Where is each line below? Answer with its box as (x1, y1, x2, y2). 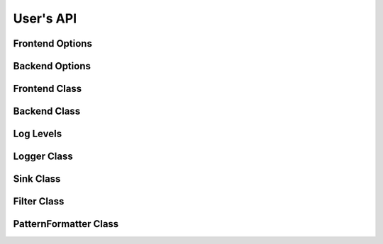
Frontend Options (13, 37, 92, 50)
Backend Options (13, 60, 91, 72)
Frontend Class (13, 83, 82, 95)
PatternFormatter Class (13, 218, 119, 230)
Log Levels (13, 128, 62, 140)
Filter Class (13, 195, 65, 208)
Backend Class (13, 105, 81, 117)
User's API (13, 11, 77, 26)
